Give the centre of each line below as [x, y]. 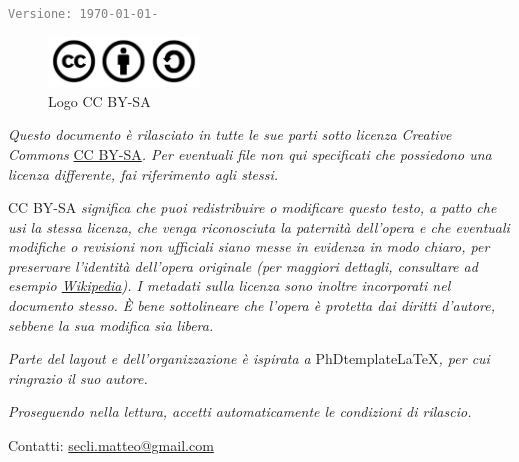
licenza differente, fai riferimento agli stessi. [143, 173]
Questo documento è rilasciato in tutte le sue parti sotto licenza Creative [230, 134]
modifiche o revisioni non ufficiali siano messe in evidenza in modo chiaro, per [249, 246]
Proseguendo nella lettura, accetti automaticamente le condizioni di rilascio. [240, 411]
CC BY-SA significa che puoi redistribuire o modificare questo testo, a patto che [252, 207]
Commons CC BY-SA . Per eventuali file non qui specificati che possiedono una [250, 153]
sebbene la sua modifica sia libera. [111, 324]
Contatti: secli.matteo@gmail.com [111, 445]
